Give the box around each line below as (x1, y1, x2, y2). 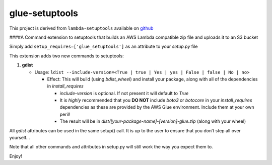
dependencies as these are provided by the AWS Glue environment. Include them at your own (59, 104, 254, 110)
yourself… (9, 135, 30, 141)
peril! (59, 111, 71, 117)
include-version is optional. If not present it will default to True (59, 90, 189, 96)
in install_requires (47, 83, 84, 89)
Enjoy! (9, 153, 23, 159)
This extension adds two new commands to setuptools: (9, 53, 124, 59)
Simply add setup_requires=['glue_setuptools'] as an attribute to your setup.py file (9, 43, 198, 50)
